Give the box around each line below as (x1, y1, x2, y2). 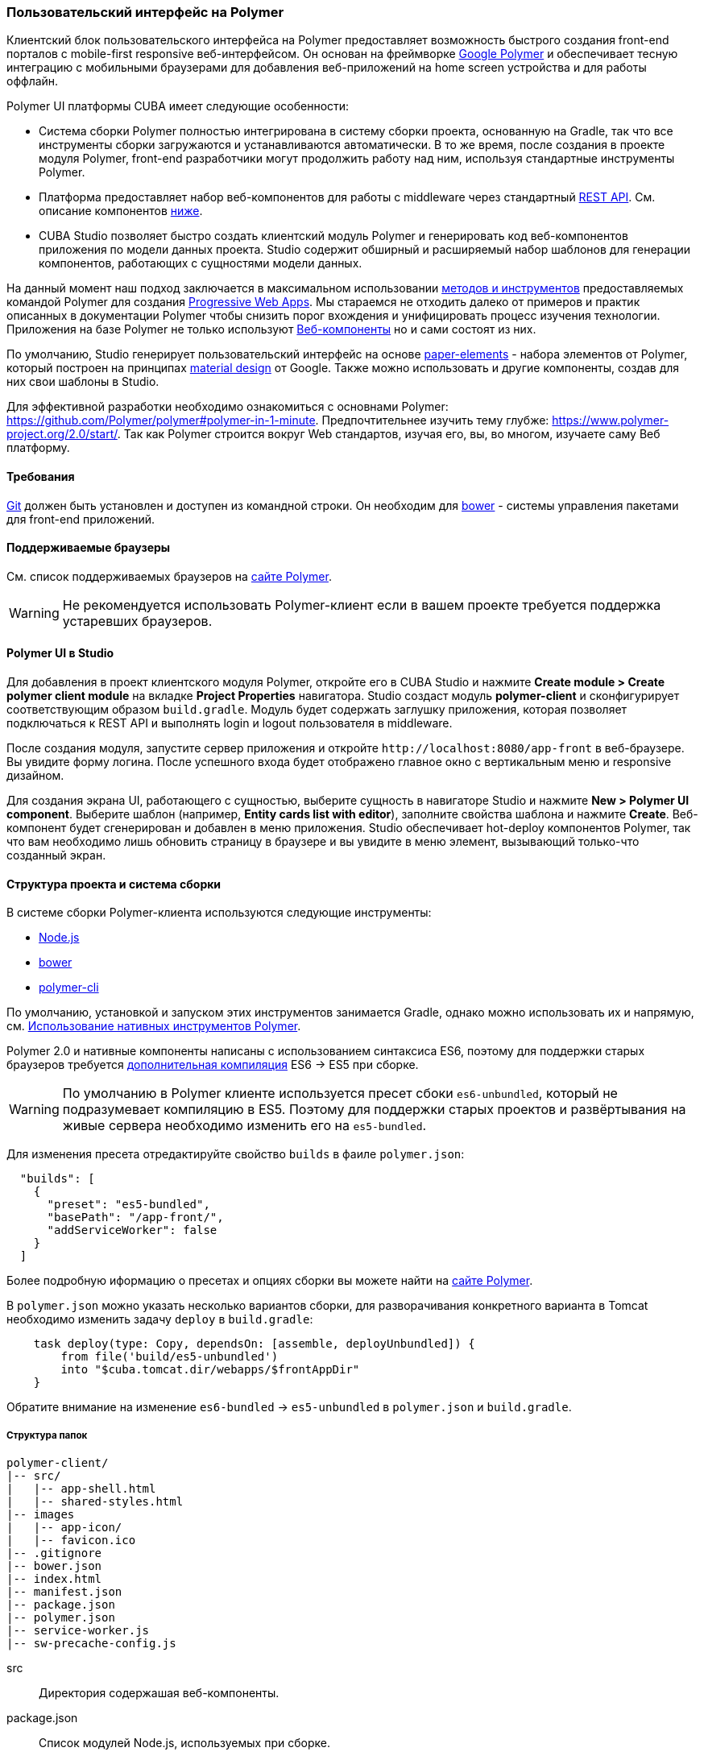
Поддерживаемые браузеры (6, 540, 171, 555)
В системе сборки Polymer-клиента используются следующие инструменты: (6, 905, 432, 920)
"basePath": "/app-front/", (47, 1211, 224, 1224)
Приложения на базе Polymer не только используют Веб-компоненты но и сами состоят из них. (6, 322, 536, 337)
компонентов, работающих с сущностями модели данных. (39, 256, 362, 271)
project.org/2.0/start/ (6, 427, 118, 441)
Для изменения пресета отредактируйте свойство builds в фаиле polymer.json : (6, 1147, 465, 1162)
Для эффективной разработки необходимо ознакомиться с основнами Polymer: (6, 400, 449, 414)
